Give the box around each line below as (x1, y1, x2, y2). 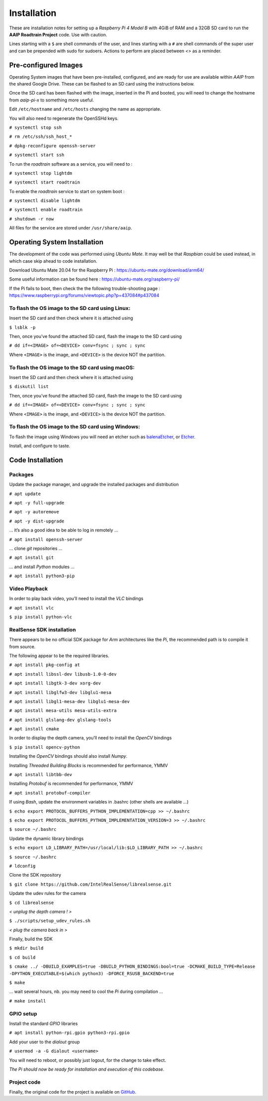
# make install (9, 998, 47, 1003)
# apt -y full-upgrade (9, 500, 65, 505)
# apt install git (9, 555, 54, 561)
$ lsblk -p (9, 324, 36, 330)
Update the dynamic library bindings (9, 835, 84, 841)
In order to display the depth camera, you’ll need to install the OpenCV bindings (9, 735, 172, 741)
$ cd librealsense (9, 900, 54, 905)
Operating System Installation (9, 238, 104, 246)
